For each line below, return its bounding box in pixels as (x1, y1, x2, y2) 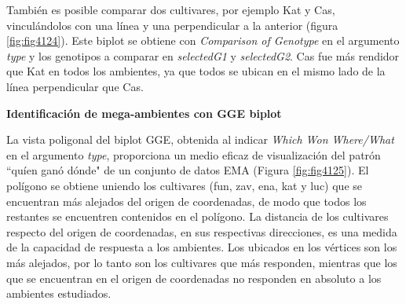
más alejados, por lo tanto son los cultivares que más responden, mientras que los (6, 254, 397, 270)
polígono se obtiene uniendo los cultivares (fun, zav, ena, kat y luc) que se (6, 177, 363, 193)
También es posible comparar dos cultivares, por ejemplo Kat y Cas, (6, 2, 335, 17)
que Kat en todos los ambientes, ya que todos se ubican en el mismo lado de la (6, 63, 386, 79)
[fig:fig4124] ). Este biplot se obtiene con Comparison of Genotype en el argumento (6, 32, 400, 49)
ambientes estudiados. (6, 285, 112, 302)
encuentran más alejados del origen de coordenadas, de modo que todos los (6, 192, 367, 209)
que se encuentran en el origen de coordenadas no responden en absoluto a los (6, 269, 382, 286)
